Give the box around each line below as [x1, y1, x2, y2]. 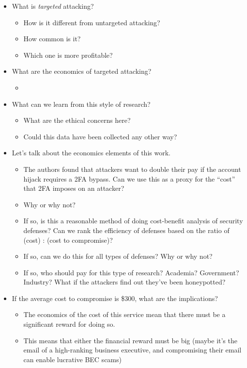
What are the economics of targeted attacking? [12, 66, 152, 76]
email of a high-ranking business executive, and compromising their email [23, 345, 242, 355]
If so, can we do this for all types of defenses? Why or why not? [23, 251, 213, 261]
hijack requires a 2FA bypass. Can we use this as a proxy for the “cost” [23, 173, 235, 184]
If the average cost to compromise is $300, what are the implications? [12, 293, 218, 303]
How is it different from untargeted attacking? [23, 17, 160, 27]
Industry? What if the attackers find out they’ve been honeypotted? [23, 277, 226, 287]
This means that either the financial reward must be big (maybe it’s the [23, 335, 237, 345]
